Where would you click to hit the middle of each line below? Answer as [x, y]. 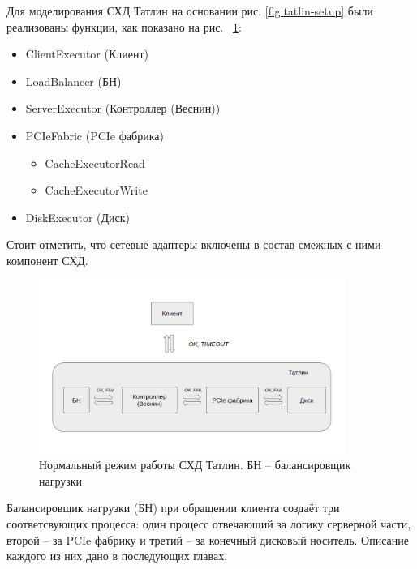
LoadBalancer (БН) [73, 81]
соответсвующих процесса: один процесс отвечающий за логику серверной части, [209, 523]
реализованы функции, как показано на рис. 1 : [124, 26]
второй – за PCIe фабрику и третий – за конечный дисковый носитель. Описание [208, 539]
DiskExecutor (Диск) [77, 217]
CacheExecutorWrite [96, 190]
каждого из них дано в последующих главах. [117, 556]
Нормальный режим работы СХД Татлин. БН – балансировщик [195, 465]
